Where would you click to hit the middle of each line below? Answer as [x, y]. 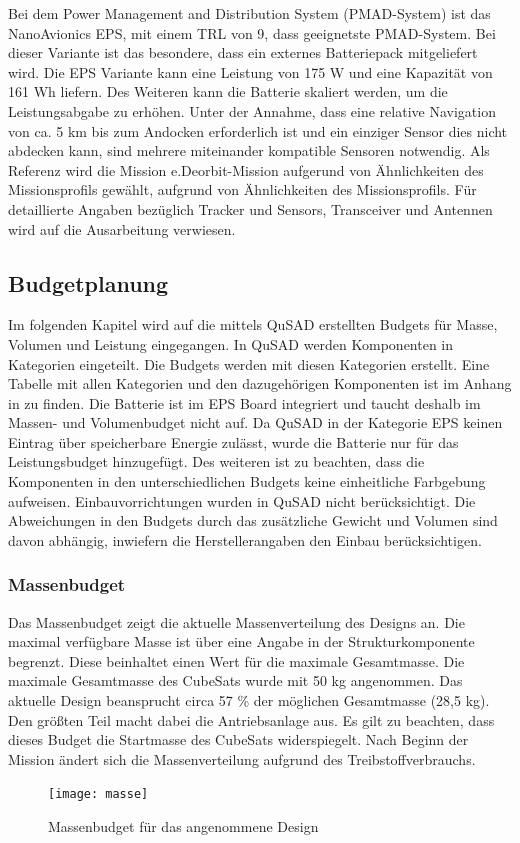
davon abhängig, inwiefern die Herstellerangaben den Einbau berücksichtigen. [245, 539]
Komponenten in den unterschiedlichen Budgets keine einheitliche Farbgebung [247, 481]
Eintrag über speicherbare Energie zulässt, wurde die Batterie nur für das [233, 441]
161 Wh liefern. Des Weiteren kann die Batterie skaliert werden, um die [228, 91]
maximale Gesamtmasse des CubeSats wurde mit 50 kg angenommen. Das [235, 680]
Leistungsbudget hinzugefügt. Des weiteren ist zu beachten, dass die [216, 461]
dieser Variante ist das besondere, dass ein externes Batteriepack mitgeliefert [243, 52]
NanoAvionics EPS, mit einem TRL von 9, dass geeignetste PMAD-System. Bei [252, 32]
